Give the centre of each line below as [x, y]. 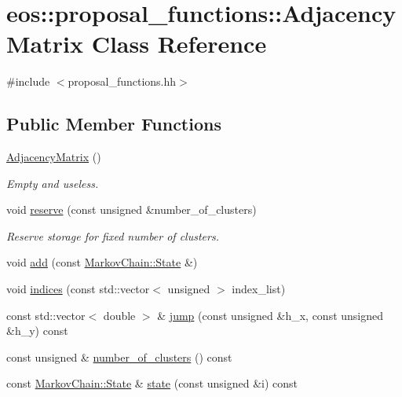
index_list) [259, 289]
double [119, 315]
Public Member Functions [114, 124]
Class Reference [179, 44]
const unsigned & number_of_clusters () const [119, 357]
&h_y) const [37, 331]
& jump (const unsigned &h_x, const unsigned [270, 315]
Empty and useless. [53, 183]
